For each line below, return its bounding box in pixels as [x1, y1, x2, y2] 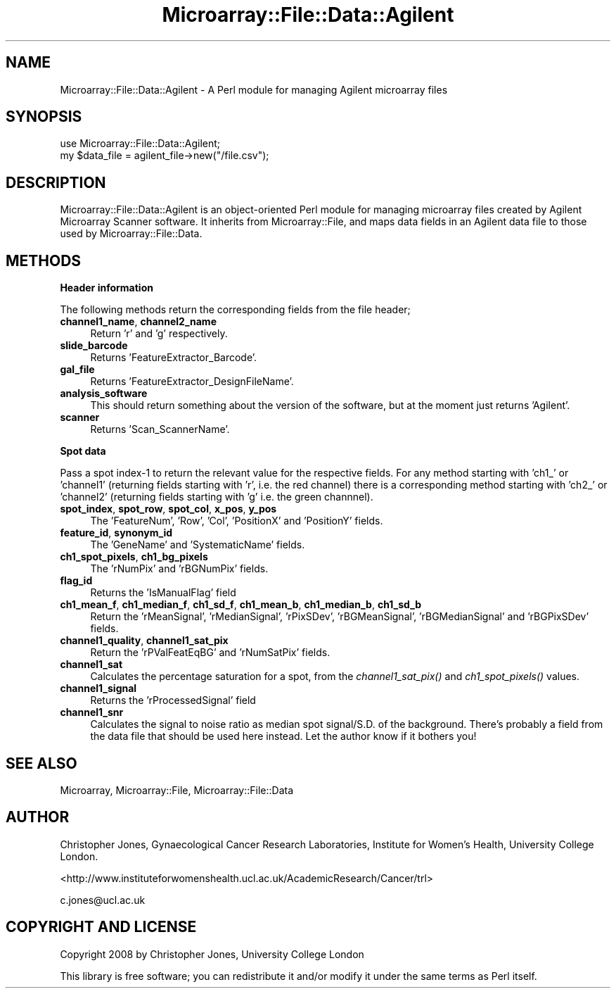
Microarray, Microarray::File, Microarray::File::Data [60, 784, 294, 796]
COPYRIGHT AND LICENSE [6, 918, 197, 936]
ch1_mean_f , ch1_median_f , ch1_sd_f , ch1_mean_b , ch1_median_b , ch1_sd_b [60, 598, 422, 611]
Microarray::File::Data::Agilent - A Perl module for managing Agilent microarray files [60, 83, 448, 96]
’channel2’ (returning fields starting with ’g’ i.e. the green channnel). [60, 491, 373, 503]
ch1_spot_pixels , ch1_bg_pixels [60, 551, 208, 563]
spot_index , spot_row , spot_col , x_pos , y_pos [60, 503, 277, 515]
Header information [60, 282, 153, 294]
